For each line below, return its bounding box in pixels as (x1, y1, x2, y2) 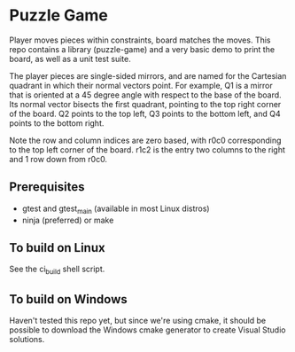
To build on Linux (9, 240, 105, 255)
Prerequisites (9, 179, 85, 195)
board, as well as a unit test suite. (9, 53, 131, 64)
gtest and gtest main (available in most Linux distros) (21, 203, 210, 215)
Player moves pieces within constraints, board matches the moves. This (9, 35, 271, 45)
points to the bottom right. (9, 117, 105, 129)
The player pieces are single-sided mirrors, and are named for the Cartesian (9, 70, 287, 81)
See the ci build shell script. (9, 263, 105, 277)
